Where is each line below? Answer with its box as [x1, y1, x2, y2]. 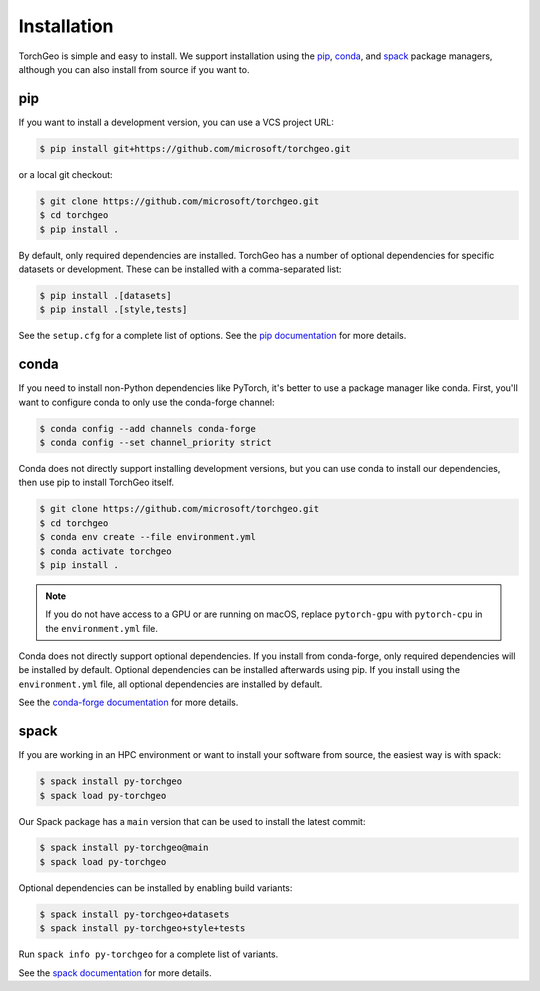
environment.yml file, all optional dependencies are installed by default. [18, 678, 323, 690]
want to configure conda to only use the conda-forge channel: [18, 396, 275, 408]
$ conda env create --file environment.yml [39, 531, 257, 543]
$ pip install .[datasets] [39, 290, 172, 301]
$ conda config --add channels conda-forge [39, 423, 257, 434]
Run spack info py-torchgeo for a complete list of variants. [18, 948, 279, 960]
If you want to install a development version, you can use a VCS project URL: [18, 116, 335, 128]
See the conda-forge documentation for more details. [18, 696, 239, 709]
